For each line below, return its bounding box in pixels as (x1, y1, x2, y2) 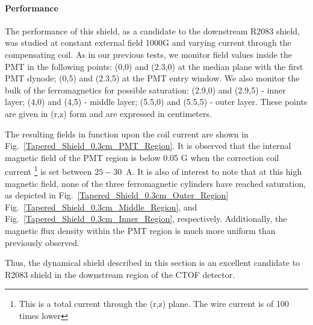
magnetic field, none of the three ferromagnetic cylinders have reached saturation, (5, 177, 306, 189)
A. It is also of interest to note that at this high (126, 165, 302, 177)
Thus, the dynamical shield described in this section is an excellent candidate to (5, 256, 300, 269)
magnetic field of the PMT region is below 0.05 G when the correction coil (5, 151, 279, 163)
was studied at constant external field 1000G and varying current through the (5, 36, 291, 49)
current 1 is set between (5, 163, 92, 177)
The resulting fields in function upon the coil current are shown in (5, 127, 249, 140)
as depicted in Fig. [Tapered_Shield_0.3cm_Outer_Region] (5, 189, 229, 201)
